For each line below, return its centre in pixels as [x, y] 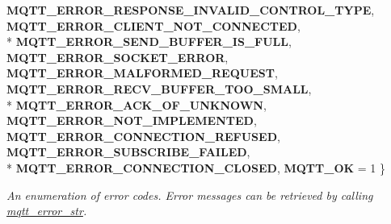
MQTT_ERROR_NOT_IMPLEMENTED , [132, 120]
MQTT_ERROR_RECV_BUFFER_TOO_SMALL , [159, 88]
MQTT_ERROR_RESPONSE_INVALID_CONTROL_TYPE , [191, 10]
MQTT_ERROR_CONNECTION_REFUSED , [143, 136]
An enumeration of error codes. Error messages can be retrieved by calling [190, 195]
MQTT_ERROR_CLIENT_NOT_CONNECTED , [153, 25]
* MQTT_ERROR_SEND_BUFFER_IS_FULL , [149, 41]
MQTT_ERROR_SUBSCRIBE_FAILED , [128, 152]
